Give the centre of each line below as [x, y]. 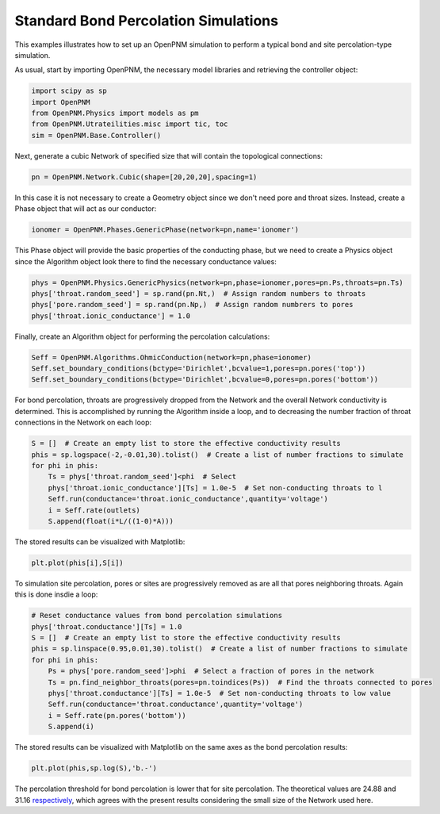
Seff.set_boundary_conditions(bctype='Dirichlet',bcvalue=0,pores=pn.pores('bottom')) [205, 380]
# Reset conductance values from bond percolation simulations [157, 616]
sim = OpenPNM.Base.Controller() [96, 135]
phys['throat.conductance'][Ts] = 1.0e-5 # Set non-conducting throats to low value [220, 693]
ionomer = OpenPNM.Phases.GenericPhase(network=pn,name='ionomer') [165, 230]
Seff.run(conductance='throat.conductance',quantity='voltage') [176, 705]
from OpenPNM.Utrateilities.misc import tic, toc [130, 124]
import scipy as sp [69, 91]
